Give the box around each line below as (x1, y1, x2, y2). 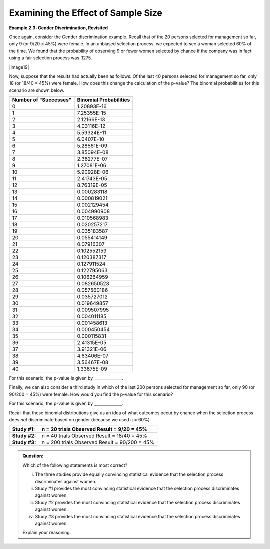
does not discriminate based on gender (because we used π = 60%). (9, 417, 151, 423)
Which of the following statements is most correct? (22, 462, 127, 468)
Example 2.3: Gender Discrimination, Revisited (9, 25, 108, 31)
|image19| (9, 64, 29, 70)
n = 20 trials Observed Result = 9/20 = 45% (41, 426, 147, 433)
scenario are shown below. (9, 87, 65, 93)
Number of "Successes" (12, 96, 72, 103)
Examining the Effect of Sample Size (9, 7, 162, 18)
